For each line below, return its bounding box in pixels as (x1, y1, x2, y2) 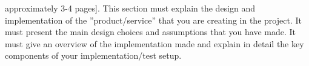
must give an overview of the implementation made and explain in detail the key (5, 37, 304, 50)
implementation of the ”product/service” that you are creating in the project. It (5, 13, 302, 26)
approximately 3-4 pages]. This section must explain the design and (5, 2, 256, 14)
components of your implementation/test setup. (5, 49, 182, 62)
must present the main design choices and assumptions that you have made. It (5, 25, 296, 38)
